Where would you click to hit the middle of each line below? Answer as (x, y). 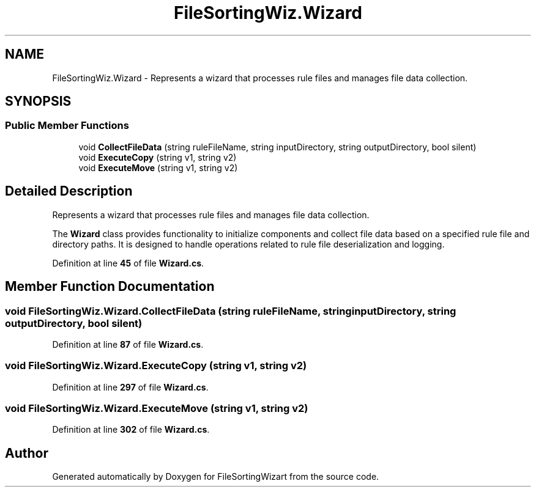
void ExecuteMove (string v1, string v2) (158, 167)
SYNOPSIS (38, 101)
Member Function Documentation (110, 287)
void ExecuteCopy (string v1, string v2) (158, 157)
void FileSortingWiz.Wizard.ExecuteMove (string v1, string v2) (157, 408)
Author (27, 453)
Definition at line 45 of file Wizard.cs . (128, 263)
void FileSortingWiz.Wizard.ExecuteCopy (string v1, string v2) (156, 366)
